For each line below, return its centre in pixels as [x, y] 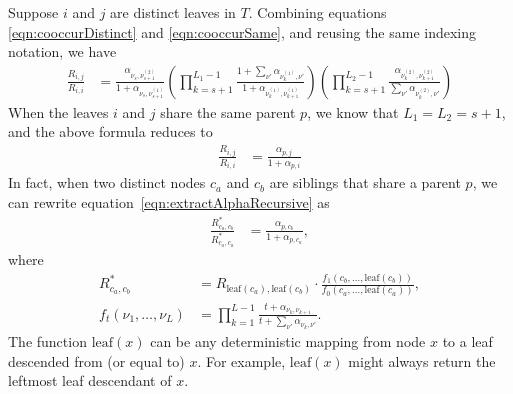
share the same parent [228, 111]
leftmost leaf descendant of [90, 380]
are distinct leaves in [173, 12]
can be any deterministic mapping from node [288, 341]
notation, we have [62, 51]
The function [47, 341]
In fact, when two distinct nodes [107, 182]
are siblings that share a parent [365, 182]
